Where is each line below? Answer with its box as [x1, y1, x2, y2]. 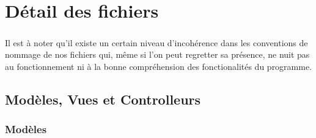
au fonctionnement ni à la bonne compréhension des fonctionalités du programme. [5, 60, 312, 72]
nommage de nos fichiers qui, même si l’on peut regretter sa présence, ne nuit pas [5, 48, 310, 61]
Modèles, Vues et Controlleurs [5, 89, 201, 108]
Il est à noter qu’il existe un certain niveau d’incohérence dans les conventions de [5, 36, 308, 49]
